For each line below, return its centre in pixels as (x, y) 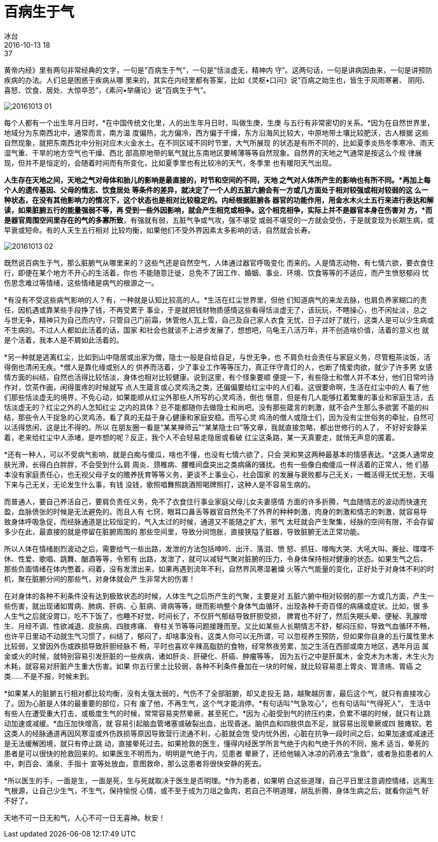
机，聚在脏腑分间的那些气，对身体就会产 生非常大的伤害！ (100, 579)
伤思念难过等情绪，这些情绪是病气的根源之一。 (81, 283)
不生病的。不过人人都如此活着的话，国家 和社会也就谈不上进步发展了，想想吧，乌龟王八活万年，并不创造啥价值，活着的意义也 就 (216, 330)
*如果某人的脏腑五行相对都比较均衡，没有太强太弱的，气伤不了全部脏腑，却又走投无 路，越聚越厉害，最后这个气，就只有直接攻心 (217, 693)
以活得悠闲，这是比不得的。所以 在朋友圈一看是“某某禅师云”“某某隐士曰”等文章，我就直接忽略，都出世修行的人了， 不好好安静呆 (216, 427)
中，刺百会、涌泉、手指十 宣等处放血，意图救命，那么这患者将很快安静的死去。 (135, 763)
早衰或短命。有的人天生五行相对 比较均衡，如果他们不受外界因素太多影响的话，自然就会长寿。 (159, 230)
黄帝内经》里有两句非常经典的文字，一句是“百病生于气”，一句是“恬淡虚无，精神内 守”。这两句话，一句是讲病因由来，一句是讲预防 (218, 70)
